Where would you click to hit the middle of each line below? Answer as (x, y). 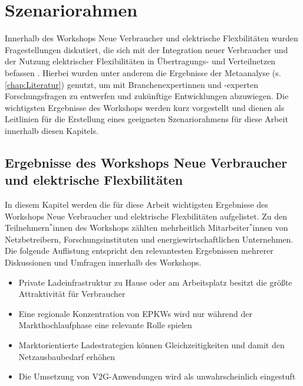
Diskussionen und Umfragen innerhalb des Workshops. (103, 262)
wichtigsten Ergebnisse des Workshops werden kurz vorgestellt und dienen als (145, 107)
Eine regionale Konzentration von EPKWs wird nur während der (135, 313)
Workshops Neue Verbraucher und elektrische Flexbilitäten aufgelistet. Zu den (146, 216)
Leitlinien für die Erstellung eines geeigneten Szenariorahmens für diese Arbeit (146, 119)
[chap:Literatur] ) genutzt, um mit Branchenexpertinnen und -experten (131, 84)
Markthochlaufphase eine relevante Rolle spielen (105, 325)
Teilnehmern (27, 228)
